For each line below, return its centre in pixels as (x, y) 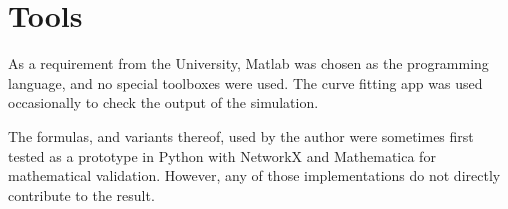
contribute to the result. (81, 194)
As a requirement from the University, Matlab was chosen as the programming (248, 63)
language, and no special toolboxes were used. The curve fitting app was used (245, 82)
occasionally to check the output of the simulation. (163, 102)
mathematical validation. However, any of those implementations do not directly (254, 175)
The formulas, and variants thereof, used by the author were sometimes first (241, 135)
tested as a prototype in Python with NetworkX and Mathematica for (222, 155)
